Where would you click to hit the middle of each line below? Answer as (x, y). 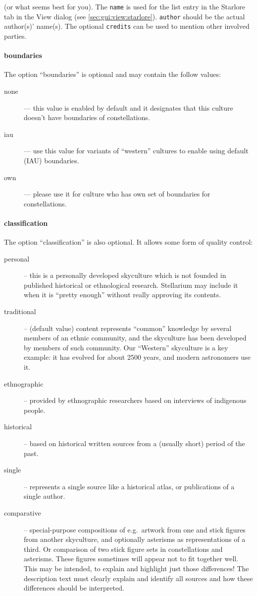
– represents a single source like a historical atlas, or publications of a (129, 486)
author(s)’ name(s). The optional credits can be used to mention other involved (127, 26)
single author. (45, 496)
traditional (20, 311)
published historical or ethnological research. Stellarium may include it (131, 285)
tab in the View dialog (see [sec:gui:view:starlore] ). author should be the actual (125, 16)
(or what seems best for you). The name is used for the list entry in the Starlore (125, 6)
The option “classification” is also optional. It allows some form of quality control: (128, 242)
